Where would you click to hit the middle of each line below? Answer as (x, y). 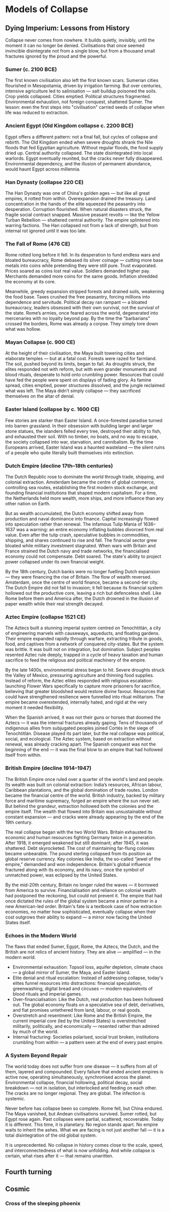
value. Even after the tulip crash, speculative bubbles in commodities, (78, 535)
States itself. (18, 922)
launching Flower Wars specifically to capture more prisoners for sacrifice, (83, 686)
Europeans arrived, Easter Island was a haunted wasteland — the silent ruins (85, 447)
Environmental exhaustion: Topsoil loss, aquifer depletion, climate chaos (88, 967)
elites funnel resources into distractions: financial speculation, (77, 983)
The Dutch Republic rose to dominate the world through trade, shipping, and (85, 477)
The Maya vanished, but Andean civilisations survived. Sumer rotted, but (81, 1114)
